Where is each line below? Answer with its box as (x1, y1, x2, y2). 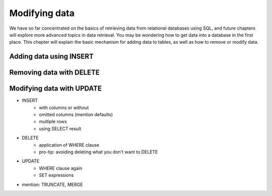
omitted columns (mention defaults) (39, 112, 113, 118)
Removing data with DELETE (9, 68, 100, 77)
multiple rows (39, 119, 67, 125)
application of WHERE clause (39, 142, 99, 148)
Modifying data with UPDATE (9, 84, 102, 93)
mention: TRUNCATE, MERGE (22, 181, 83, 187)
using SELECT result (39, 126, 82, 132)
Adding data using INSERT (9, 52, 94, 61)
